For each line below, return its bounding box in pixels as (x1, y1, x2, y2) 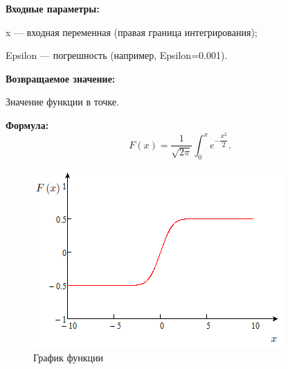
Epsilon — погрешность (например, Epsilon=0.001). (6, 48, 228, 62)
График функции (33, 350, 103, 365)
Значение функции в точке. (6, 94, 119, 109)
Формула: (6, 117, 49, 132)
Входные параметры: (6, 1, 100, 15)
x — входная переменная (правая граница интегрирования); (6, 24, 258, 39)
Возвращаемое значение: (6, 71, 116, 85)
